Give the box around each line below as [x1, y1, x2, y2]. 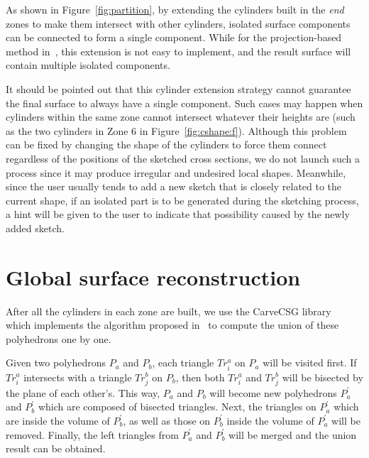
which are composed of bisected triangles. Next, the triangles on [38, 399, 316, 414]
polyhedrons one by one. [6, 331, 111, 346]
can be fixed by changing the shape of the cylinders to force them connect [6, 137, 327, 152]
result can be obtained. [6, 441, 106, 456]
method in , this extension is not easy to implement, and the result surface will [6, 43, 351, 58]
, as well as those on [123, 413, 211, 427]
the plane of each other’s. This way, [6, 385, 160, 400]
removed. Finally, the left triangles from [6, 427, 179, 442]
